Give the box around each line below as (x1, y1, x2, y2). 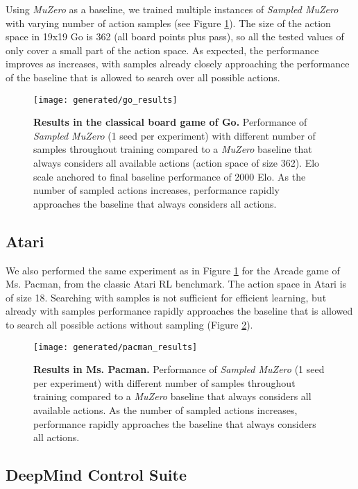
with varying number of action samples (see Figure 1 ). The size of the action (6, 15, 331, 30)
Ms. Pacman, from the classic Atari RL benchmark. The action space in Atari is (6, 276, 347, 291)
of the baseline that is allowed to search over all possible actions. (6, 69, 280, 84)
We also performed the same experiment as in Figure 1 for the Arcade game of (6, 263, 340, 277)
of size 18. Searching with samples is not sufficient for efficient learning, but (6, 290, 327, 304)
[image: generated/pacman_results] (33, 342, 198, 352)
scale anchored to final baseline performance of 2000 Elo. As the (33, 169, 306, 183)
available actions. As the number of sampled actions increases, (33, 402, 298, 417)
